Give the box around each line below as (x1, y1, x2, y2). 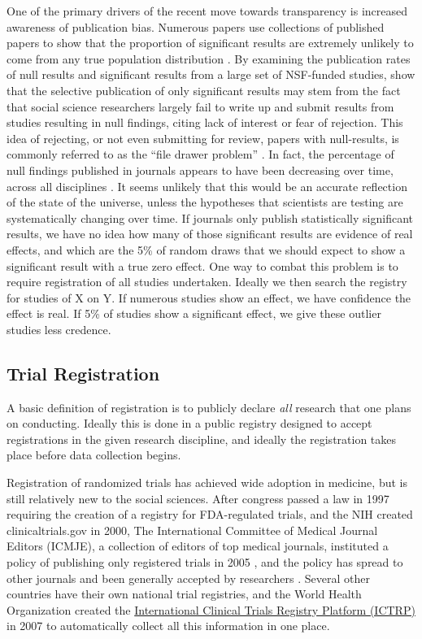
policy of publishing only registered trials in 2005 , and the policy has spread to (7, 554, 403, 571)
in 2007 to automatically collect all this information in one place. (7, 617, 330, 634)
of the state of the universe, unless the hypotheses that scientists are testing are (7, 193, 403, 211)
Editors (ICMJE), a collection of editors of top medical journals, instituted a (7, 537, 389, 554)
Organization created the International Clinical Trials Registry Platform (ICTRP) (7, 601, 415, 618)
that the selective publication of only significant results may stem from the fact (7, 81, 401, 98)
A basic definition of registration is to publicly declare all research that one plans (7, 398, 411, 415)
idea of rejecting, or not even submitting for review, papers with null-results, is (7, 129, 399, 146)
